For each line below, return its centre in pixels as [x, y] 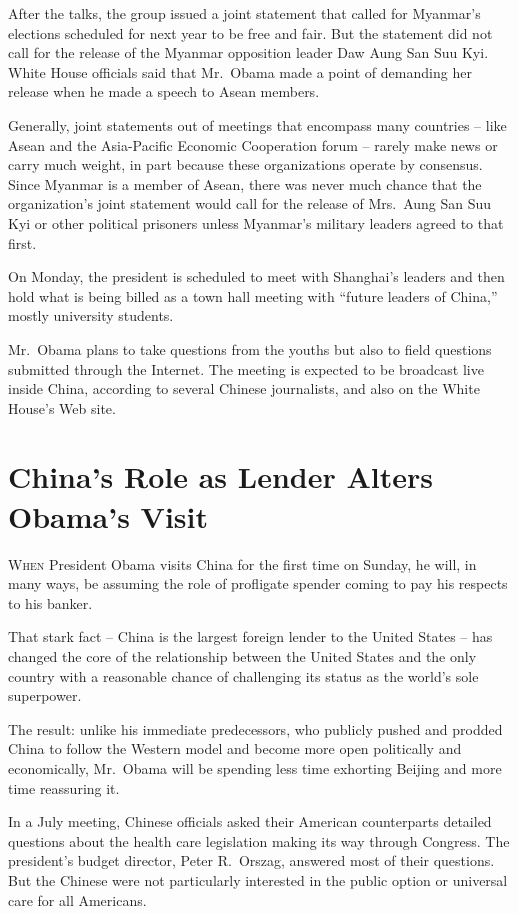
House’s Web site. [62, 407]
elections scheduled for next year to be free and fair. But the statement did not [250, 32]
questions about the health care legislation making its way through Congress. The [259, 840]
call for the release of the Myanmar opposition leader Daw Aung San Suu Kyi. [248, 52]
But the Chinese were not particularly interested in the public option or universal [258, 879]
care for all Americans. [77, 899]
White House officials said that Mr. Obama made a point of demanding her [240, 71]
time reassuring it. [64, 787]
